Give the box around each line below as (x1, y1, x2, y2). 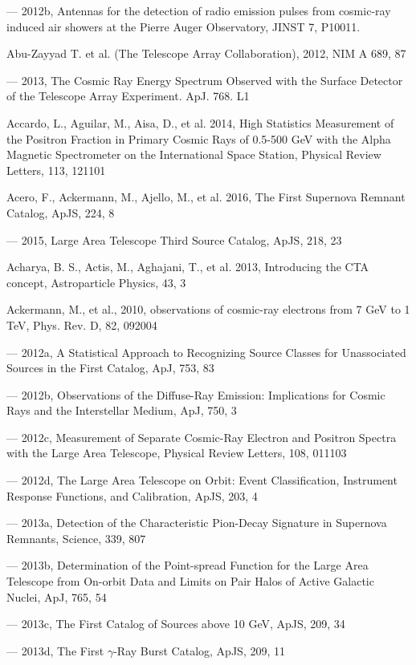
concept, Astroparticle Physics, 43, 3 (6, 274, 186, 290)
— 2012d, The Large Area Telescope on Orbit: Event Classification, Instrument (6, 472, 398, 489)
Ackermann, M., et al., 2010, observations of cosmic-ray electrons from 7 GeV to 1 (6, 301, 410, 318)
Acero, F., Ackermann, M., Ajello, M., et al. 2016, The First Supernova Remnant (6, 189, 406, 205)
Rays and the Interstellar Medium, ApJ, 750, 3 (6, 402, 237, 419)
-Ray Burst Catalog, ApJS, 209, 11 (113, 642, 285, 659)
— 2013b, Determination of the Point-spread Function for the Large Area (6, 557, 369, 574)
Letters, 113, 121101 (6, 161, 106, 178)
